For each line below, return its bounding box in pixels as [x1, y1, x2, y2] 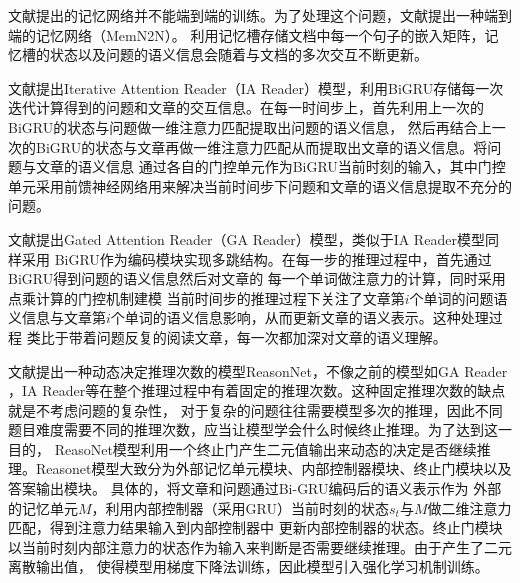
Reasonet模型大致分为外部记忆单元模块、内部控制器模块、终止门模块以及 [35, 458, 512, 479]
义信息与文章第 [8, 307, 106, 328]
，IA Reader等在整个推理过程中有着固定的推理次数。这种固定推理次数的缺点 [8, 380, 506, 401]
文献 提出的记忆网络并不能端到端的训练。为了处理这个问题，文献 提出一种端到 [8, 5, 512, 25]
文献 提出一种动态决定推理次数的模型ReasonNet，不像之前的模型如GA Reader [8, 360, 508, 381]
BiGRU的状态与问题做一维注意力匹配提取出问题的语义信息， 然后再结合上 [8, 116, 492, 137]
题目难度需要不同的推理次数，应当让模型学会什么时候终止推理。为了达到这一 [8, 419, 512, 440]
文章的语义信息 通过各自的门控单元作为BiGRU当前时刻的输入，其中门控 [35, 156, 506, 177]
